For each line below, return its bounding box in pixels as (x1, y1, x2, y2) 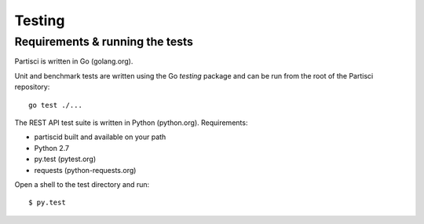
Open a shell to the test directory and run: (14, 179, 150, 189)
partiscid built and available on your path (34, 132, 166, 141)
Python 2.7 (34, 143, 70, 152)
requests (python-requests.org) (34, 165, 137, 174)
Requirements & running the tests (14, 35, 194, 49)
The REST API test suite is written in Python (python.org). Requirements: (14, 118, 248, 127)
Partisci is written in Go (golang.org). (14, 57, 133, 66)
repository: (14, 83, 50, 92)
